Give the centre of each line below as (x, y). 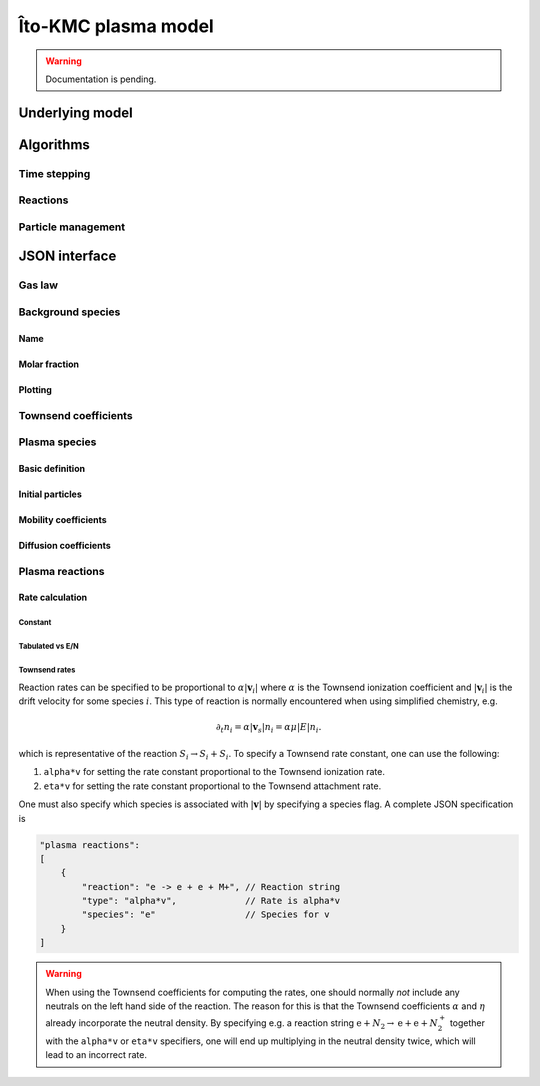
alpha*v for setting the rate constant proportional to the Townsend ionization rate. (214, 772)
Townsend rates (47, 670)
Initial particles (50, 494)
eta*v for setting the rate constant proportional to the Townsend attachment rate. (212, 786)
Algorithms (54, 144)
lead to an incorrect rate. (96, 1055)
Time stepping (54, 173)
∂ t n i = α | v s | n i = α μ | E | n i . (268, 728)
